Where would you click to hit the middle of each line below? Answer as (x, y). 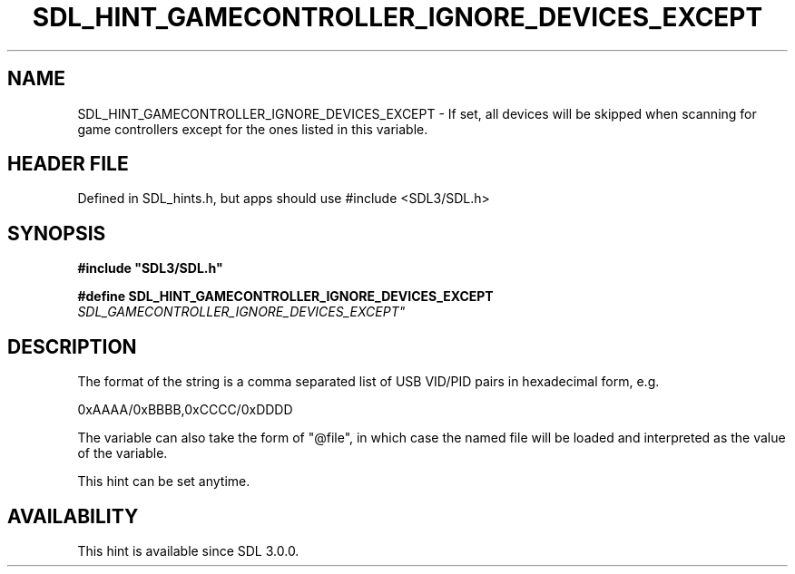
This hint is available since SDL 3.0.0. (188, 550)
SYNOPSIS (57, 233)
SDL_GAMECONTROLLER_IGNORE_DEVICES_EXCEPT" (241, 312)
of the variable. (123, 453)
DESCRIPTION (72, 346)
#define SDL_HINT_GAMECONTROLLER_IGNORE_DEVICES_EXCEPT (285, 297)
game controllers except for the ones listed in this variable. (253, 129)
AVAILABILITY (73, 516)
